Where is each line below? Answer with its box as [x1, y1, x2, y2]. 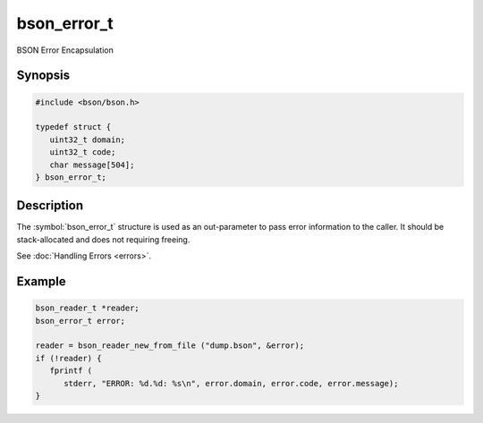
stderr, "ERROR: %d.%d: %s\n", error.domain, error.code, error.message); [64, 378, 399, 388]
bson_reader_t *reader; [35, 303, 140, 313]
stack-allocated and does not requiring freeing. [16, 233, 191, 245]
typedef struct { [35, 122, 112, 132]
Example [16, 274, 66, 289]
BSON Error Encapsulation [16, 45, 114, 55]
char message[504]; [49, 159, 135, 170]
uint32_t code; [49, 148, 116, 157]
